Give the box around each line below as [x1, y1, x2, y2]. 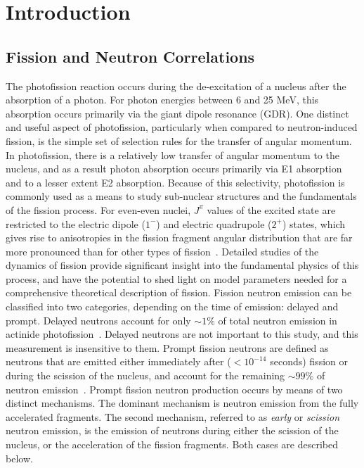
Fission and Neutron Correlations [6, 45, 255, 67]
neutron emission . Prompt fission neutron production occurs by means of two [6, 381, 343, 396]
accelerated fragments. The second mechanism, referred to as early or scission [6, 409, 340, 424]
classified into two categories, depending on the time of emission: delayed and [6, 299, 339, 314]
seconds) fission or [270, 354, 348, 369]
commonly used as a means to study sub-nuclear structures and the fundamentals [6, 189, 357, 203]
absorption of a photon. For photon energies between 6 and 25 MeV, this [6, 92, 319, 107]
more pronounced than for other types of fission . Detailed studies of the [6, 244, 319, 258]
